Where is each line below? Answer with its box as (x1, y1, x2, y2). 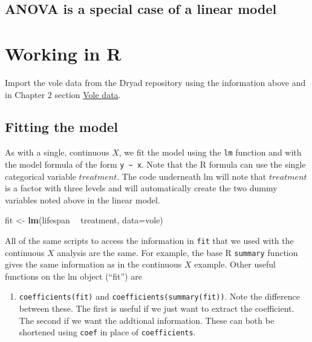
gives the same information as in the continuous (5, 258, 182, 271)
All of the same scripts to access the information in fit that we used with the (5, 234, 294, 246)
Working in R (5, 41, 122, 65)
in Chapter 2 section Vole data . (5, 88, 121, 100)
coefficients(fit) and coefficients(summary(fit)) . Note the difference (19, 290, 301, 303)
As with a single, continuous (5, 146, 109, 159)
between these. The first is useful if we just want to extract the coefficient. (19, 302, 294, 315)
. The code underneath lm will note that (117, 169, 267, 182)
